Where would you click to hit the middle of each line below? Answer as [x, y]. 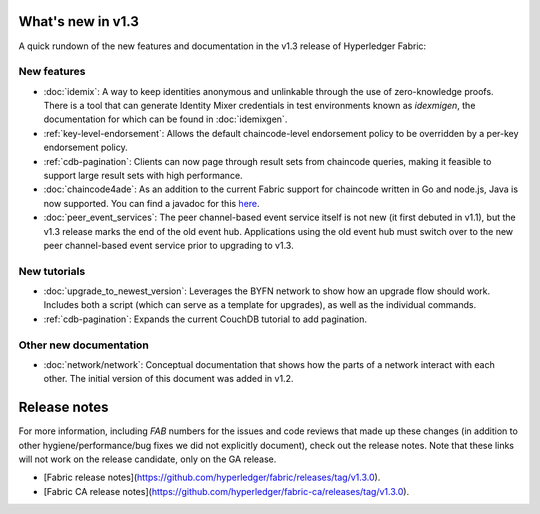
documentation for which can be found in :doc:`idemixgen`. [165, 119]
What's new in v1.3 [79, 21]
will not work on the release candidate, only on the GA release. [147, 459]
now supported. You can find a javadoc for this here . [151, 203]
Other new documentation [83, 345]
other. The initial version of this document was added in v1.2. [168, 379]
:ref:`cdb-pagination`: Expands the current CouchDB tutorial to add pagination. [205, 319]
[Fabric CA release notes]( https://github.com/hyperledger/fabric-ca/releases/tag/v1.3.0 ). [226, 491]
